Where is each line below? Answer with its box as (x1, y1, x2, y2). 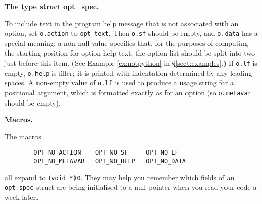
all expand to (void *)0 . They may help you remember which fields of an (5, 172, 235, 182)
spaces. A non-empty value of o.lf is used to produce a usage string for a (5, 77, 234, 88)
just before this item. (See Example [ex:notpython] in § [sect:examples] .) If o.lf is (5, 58, 257, 68)
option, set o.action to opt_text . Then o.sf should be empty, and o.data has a (5, 28, 258, 38)
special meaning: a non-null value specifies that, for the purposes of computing (5, 37, 248, 48)
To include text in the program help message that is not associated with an (5, 18, 239, 28)
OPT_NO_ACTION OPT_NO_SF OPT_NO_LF (33, 149, 179, 157)
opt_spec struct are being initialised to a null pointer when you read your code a (5, 182, 257, 192)
